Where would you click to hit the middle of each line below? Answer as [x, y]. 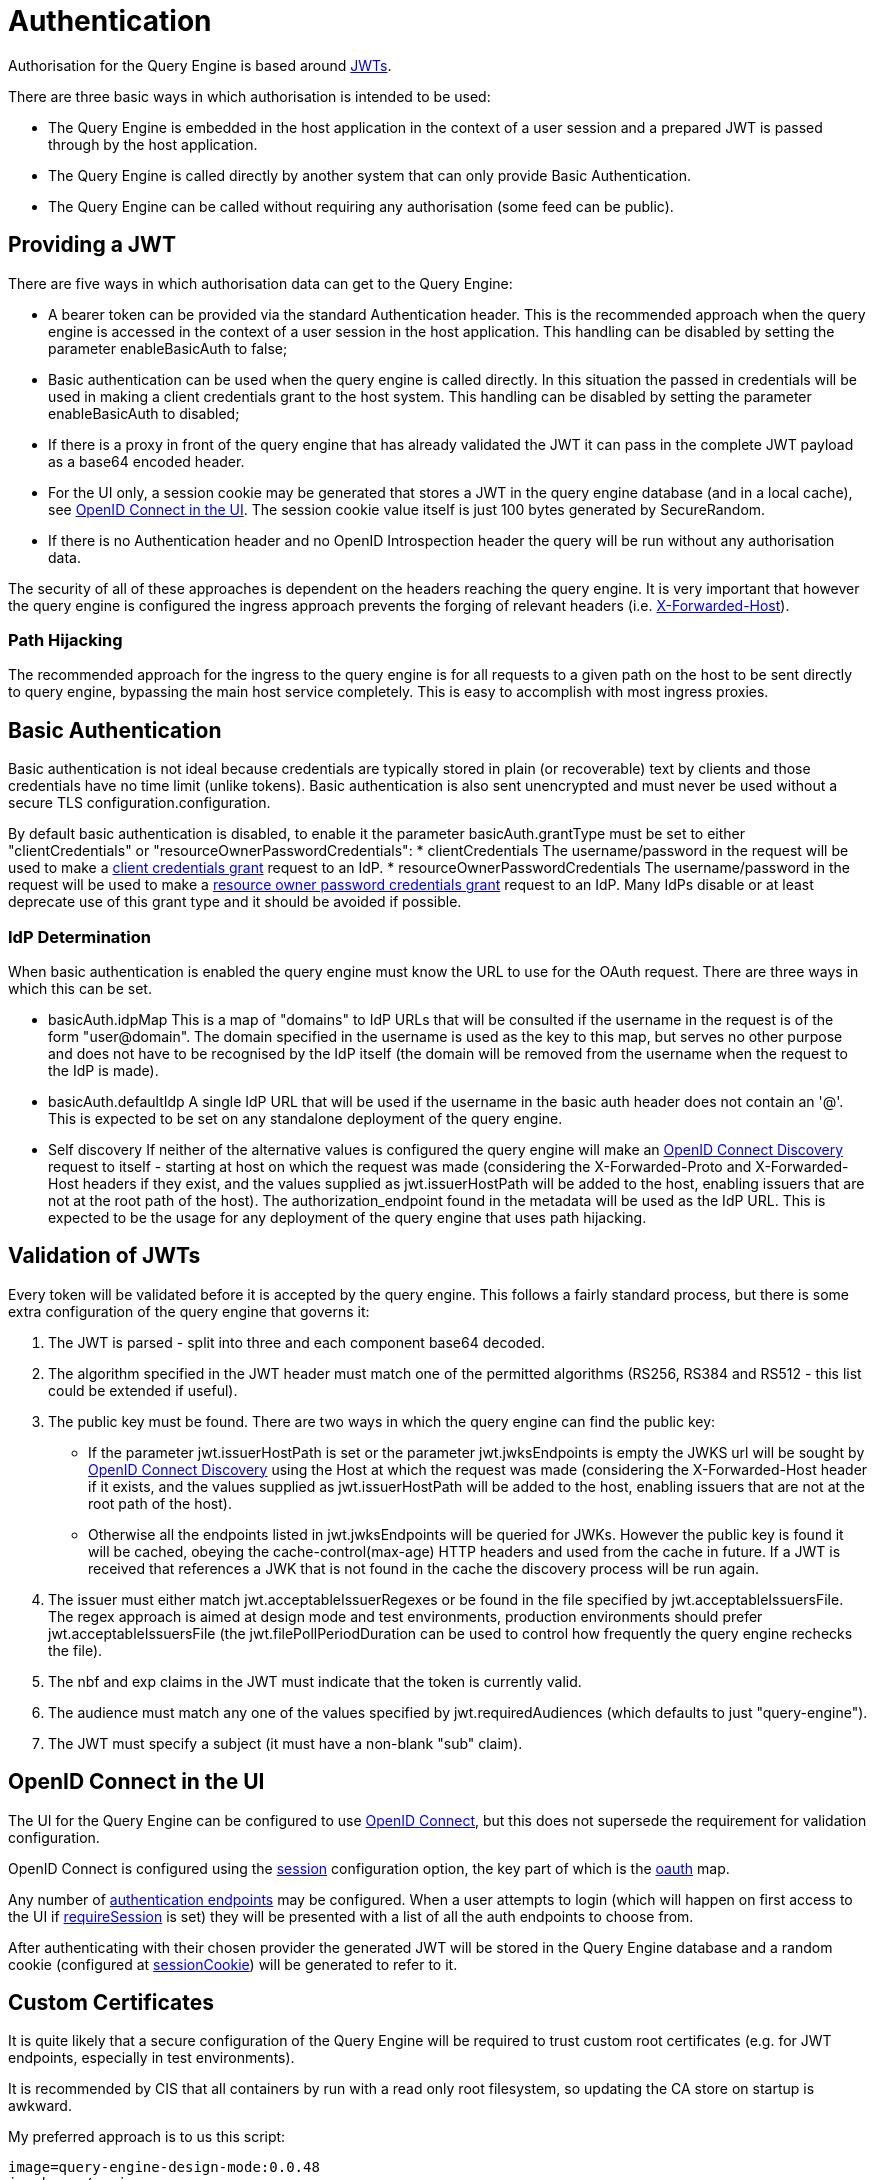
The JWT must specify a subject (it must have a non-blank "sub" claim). [285, 1743]
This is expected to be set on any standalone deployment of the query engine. [305, 1118]
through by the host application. [153, 144]
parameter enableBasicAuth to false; [168, 348]
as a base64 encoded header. [146, 461]
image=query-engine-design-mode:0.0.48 [164, 2167]
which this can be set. [80, 988]
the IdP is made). [103, 1070]
